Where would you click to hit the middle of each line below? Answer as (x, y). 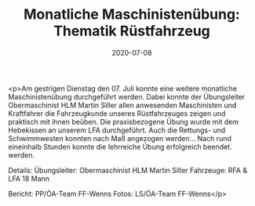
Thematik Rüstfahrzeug (132, 31)
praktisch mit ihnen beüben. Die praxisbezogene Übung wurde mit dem (124, 121)
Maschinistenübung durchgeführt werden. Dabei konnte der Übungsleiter (127, 96)
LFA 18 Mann (29, 179)
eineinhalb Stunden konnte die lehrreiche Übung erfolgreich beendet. (120, 146)
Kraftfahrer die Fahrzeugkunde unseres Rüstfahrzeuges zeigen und (117, 113)
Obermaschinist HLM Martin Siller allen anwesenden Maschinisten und (122, 105)
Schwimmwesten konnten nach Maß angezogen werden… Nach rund (120, 138)
